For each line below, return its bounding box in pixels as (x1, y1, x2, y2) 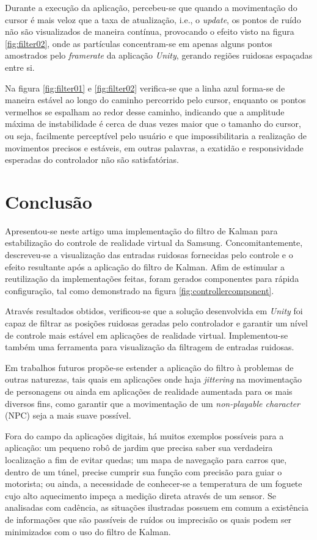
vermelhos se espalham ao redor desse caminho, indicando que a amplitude (5, 105, 285, 118)
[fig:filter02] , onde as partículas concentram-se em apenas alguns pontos (5, 37, 272, 49)
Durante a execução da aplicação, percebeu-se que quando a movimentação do (5, 1, 297, 13)
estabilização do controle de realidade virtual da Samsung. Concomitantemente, (5, 236, 303, 249)
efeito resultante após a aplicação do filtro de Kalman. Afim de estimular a (5, 260, 285, 273)
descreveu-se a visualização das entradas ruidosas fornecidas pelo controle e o (5, 248, 293, 261)
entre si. (5, 60, 35, 73)
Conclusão (5, 189, 92, 214)
